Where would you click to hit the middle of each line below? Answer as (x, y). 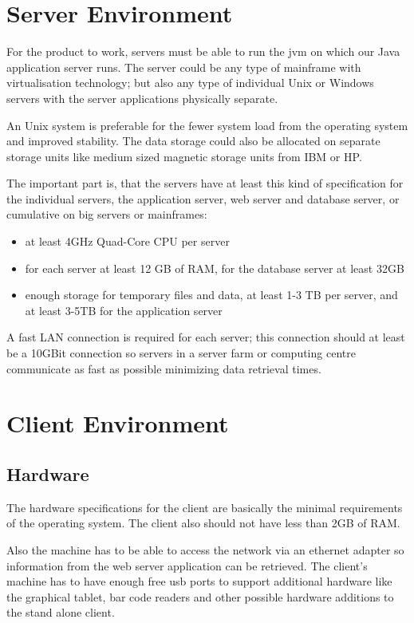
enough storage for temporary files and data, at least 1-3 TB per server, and (211, 295)
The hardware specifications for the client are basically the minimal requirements (205, 507)
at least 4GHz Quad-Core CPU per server (127, 241)
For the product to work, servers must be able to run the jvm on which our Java (203, 51)
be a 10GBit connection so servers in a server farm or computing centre (181, 353)
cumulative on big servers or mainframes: (107, 214)
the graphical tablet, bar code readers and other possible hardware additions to (200, 596)
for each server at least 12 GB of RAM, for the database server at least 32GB (215, 268)
